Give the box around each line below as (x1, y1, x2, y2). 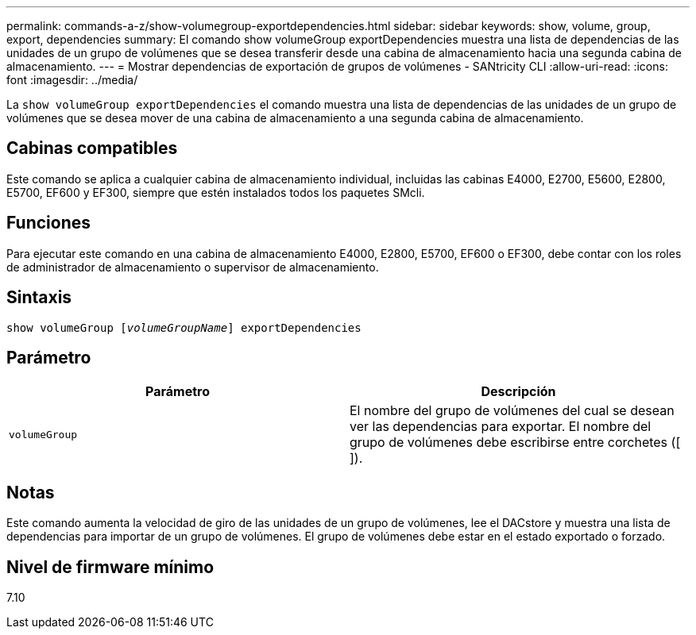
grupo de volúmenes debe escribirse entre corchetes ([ (350, 434, 681, 451)
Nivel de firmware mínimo (6, 556, 215, 577)
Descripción (481, 383, 556, 400)
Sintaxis (6, 287, 72, 308)
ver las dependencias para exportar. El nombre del (350, 418, 652, 435)
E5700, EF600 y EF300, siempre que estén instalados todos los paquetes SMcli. (6, 185, 425, 199)
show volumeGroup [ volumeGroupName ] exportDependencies (6, 321, 362, 334)
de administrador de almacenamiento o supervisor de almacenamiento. (6, 260, 379, 274)
